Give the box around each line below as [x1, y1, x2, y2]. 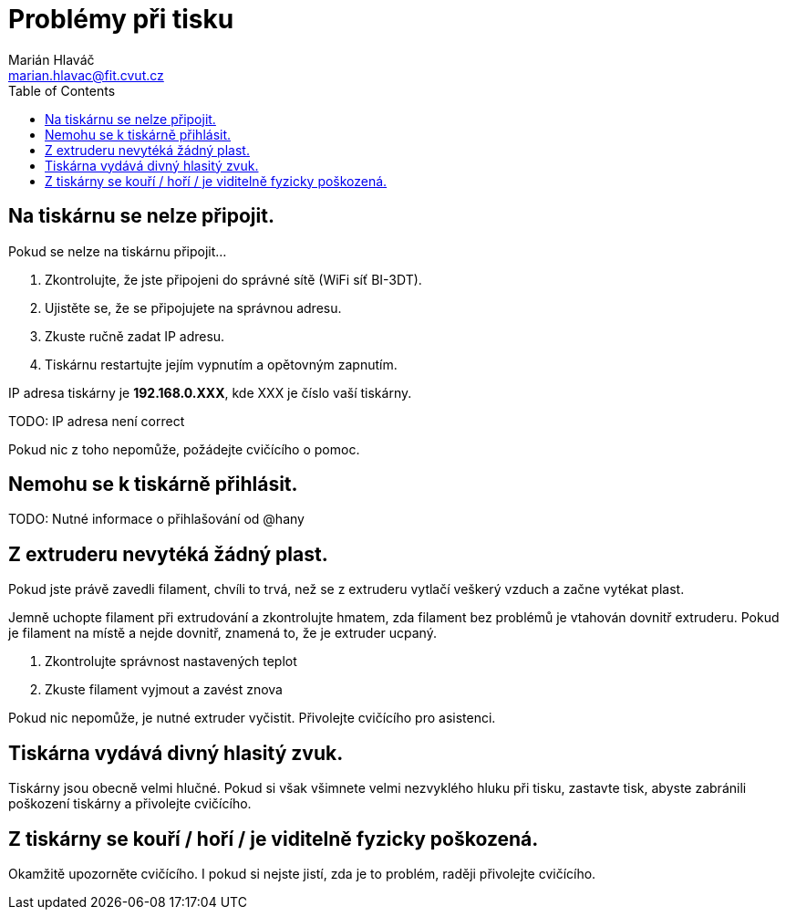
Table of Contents [8, 82, 116, 99]
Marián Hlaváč [8, 51, 95, 68]
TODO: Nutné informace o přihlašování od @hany [8, 511, 305, 527]
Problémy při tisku [8, 4, 234, 35]
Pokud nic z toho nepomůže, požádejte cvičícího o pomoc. [8, 441, 360, 457]
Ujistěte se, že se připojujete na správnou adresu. [45, 299, 342, 316]
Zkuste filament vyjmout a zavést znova [45, 682, 283, 698]
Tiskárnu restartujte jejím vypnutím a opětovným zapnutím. [45, 356, 398, 372]
